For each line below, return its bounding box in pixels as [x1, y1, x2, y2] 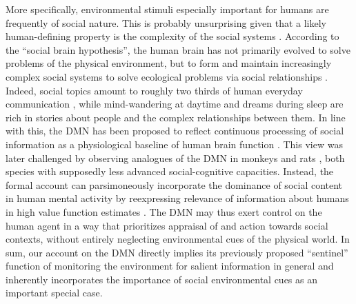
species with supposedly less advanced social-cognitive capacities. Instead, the [6, 164, 334, 179]
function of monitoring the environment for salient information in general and [6, 259, 334, 273]
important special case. [6, 285, 103, 300]
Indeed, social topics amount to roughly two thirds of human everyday [6, 83, 303, 97]
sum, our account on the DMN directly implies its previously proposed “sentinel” [6, 245, 348, 259]
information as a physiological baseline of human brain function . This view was [6, 136, 343, 151]
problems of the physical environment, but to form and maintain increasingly [6, 56, 332, 70]
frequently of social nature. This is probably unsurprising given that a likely [6, 15, 326, 30]
